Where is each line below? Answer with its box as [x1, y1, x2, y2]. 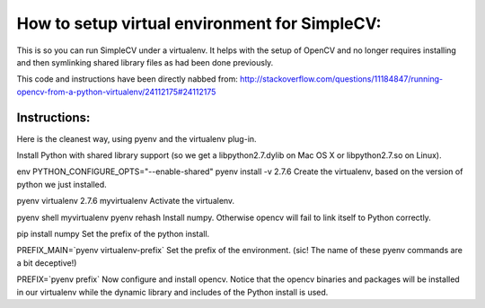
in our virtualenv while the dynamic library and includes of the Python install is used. [16, 286, 329, 297]
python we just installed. [16, 179, 107, 189]
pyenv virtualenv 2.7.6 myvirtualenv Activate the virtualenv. [16, 196, 235, 207]
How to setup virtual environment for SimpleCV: [16, 13, 382, 33]
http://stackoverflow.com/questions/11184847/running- [239, 74, 444, 84]
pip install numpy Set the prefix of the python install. [16, 228, 210, 239]
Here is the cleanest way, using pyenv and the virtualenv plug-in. [16, 133, 257, 144]
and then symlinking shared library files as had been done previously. [16, 57, 274, 67]
